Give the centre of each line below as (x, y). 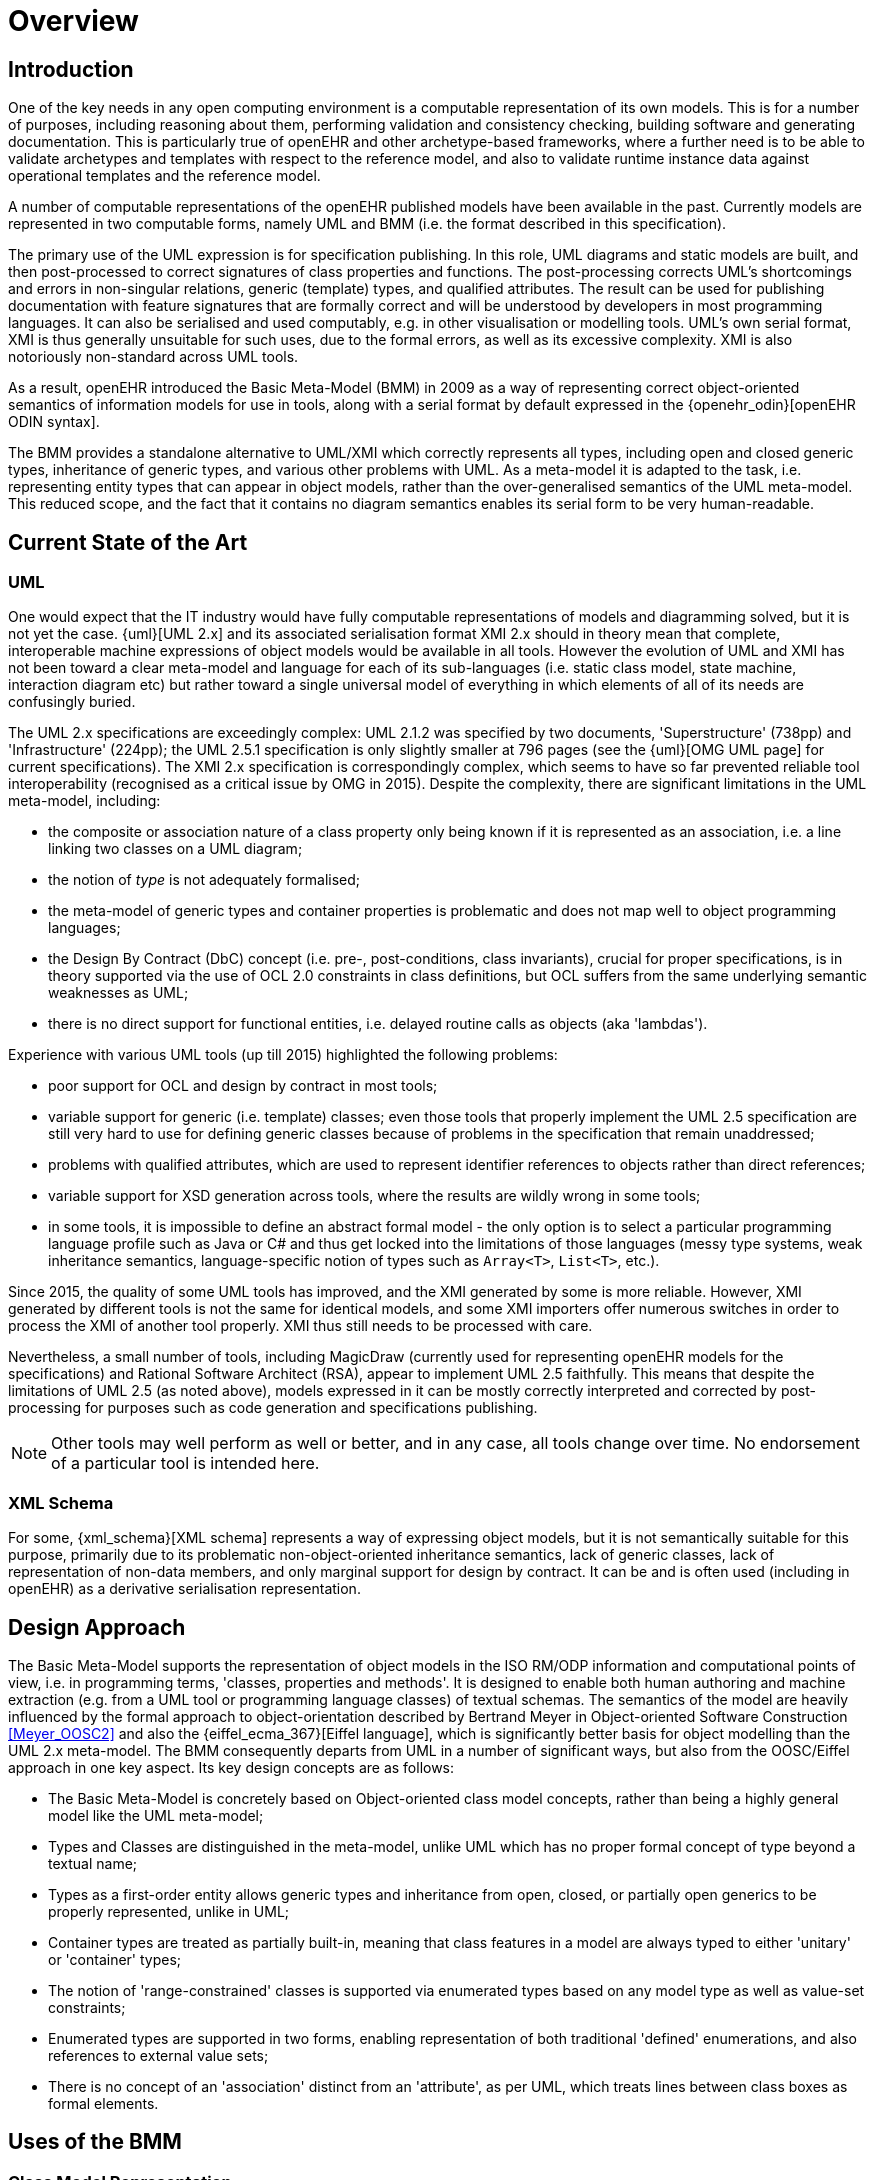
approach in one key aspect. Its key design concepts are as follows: (231, 1767)
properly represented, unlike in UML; (169, 1911)
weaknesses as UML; (118, 993)
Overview (73, 21)
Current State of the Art (128, 542)
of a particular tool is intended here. (185, 1463)
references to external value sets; (158, 2055)
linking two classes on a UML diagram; (175, 849)
